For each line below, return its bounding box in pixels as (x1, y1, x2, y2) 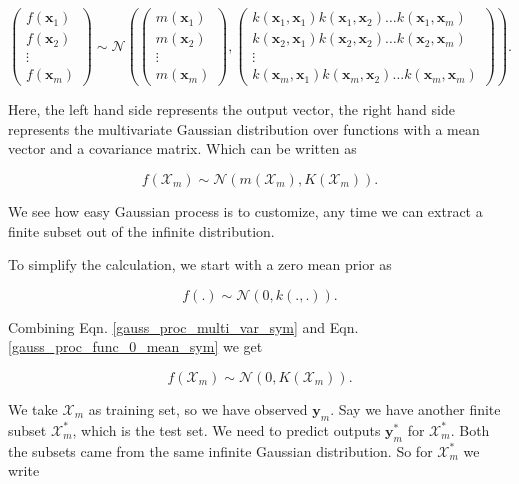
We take (8, 399, 58, 419)
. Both (450, 419, 490, 440)
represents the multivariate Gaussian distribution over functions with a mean (8, 118, 480, 139)
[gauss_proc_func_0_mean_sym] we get (8, 336, 263, 357)
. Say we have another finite (330, 399, 501, 419)
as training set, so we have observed (88, 399, 308, 419)
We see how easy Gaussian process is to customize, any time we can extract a (8, 201, 483, 222)
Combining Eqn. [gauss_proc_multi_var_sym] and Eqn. (8, 316, 359, 337)
